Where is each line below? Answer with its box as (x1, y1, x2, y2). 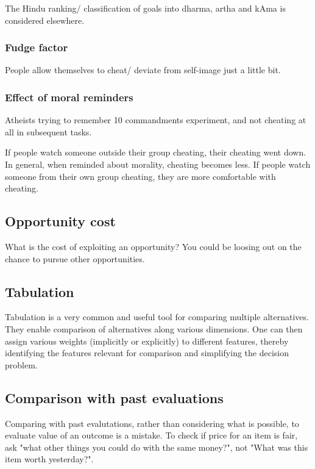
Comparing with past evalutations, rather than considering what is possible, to (5, 417, 299, 429)
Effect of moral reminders (5, 89, 133, 104)
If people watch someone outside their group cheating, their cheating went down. (5, 146, 306, 159)
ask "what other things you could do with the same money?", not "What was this (5, 440, 308, 453)
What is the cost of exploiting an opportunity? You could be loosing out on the (5, 240, 302, 252)
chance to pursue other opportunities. (5, 252, 145, 265)
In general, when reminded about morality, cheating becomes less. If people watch (5, 158, 311, 170)
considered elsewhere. (5, 13, 85, 26)
